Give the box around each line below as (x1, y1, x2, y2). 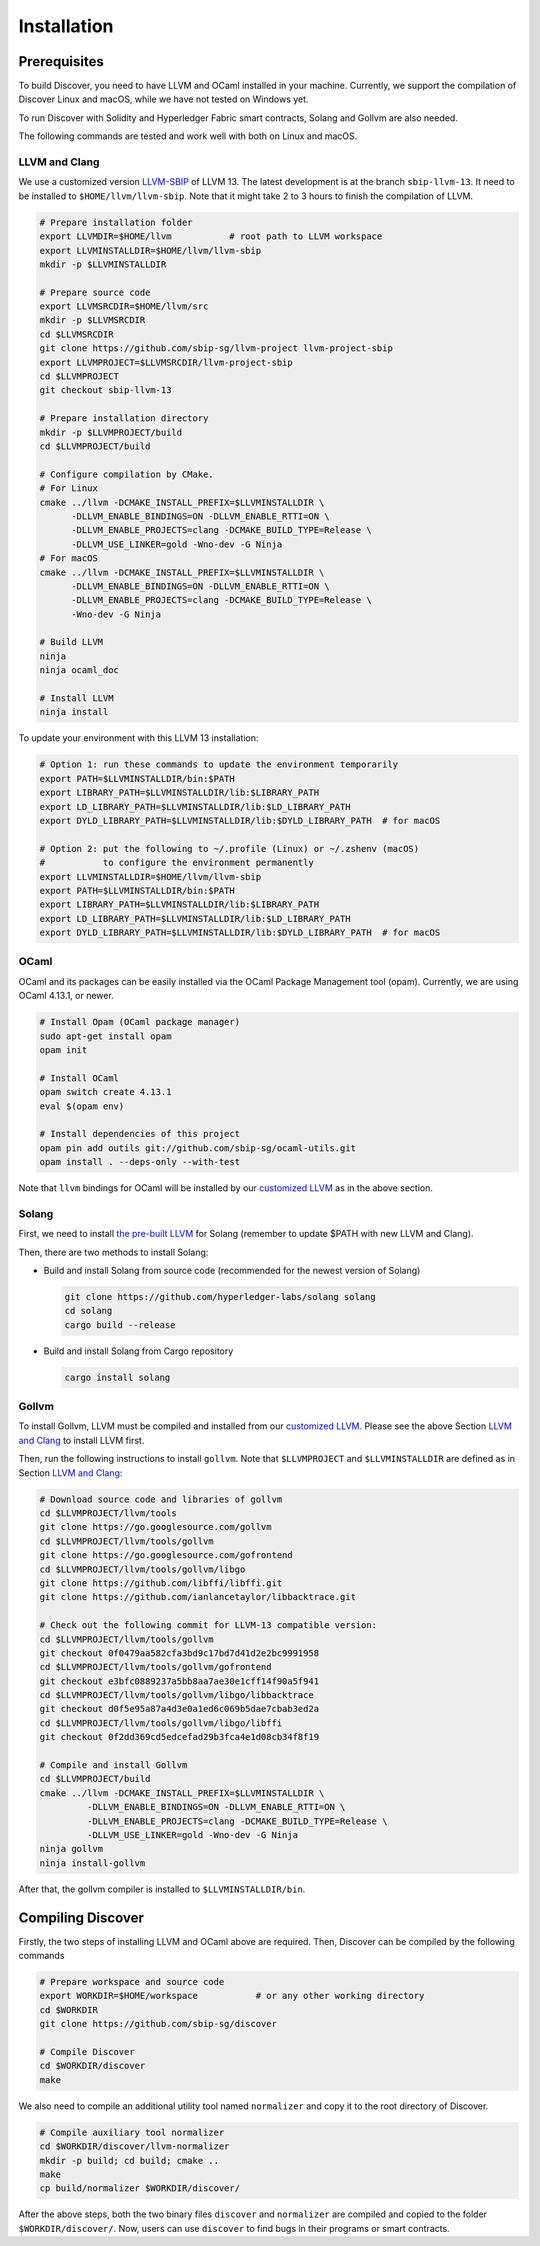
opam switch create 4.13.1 (39, 1086, 172, 1098)
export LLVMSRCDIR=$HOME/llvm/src (39, 301, 209, 312)
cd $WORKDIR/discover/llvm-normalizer (39, 2141, 230, 2152)
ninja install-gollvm (39, 1857, 146, 1869)
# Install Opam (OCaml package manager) (39, 1016, 240, 1028)
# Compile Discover (39, 2046, 135, 2057)
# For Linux (39, 483, 99, 494)
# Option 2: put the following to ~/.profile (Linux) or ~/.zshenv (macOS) (39, 843, 420, 854)
